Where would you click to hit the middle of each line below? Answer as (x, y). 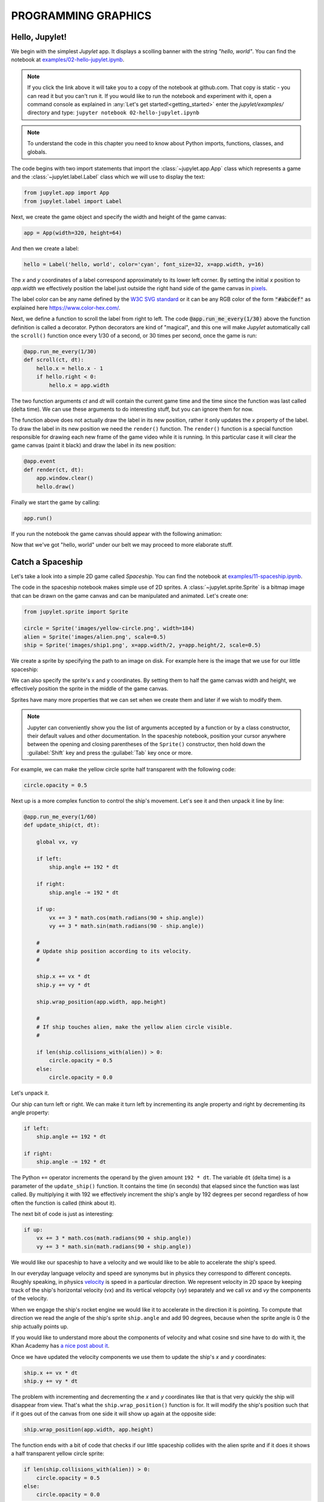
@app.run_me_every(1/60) (60, 817)
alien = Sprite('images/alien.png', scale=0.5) (95, 637)
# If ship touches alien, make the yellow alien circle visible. (134, 1027)
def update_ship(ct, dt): (62, 825)
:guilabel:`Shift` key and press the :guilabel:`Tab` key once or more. (110, 753)
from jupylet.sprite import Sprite (76, 612)
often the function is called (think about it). (64, 1203)
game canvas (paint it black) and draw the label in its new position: (94, 445)
